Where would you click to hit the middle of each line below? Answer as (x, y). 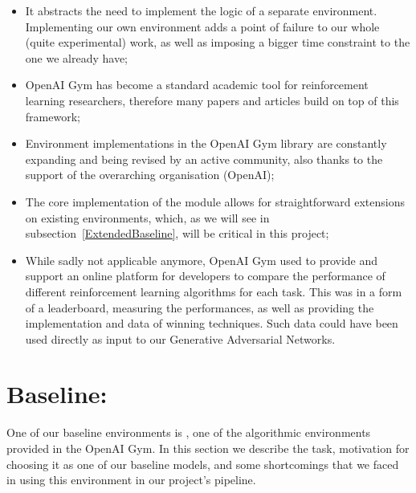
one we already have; (76, 57)
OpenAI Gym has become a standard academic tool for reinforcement (197, 85)
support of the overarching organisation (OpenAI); (150, 175)
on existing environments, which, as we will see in (147, 217)
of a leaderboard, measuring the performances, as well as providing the (200, 307)
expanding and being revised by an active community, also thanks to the (204, 159)
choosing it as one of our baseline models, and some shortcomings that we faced (203, 464)
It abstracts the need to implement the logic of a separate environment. (201, 10)
